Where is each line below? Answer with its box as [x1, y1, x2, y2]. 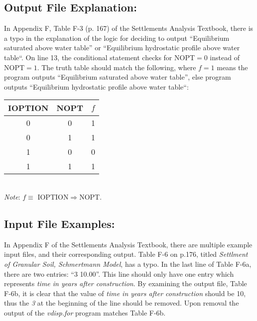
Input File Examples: [4, 215, 115, 231]
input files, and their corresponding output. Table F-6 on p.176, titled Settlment [4, 249, 248, 259]
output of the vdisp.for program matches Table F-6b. [4, 307, 166, 318]
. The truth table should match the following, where [37, 62, 196, 72]
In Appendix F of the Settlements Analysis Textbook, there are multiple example [4, 239, 253, 249]
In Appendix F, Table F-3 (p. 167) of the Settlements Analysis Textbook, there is [4, 23, 254, 33]
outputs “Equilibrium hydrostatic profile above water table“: [4, 81, 189, 92]
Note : [4, 191, 20, 202]
